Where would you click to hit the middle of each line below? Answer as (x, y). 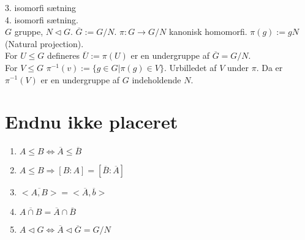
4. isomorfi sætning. (42, 19)
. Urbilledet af (190, 67)
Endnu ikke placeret (92, 122)
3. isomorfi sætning (41, 7)
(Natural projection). (44, 43)
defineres (64, 55)
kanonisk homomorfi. (208, 32)
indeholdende (156, 79)
